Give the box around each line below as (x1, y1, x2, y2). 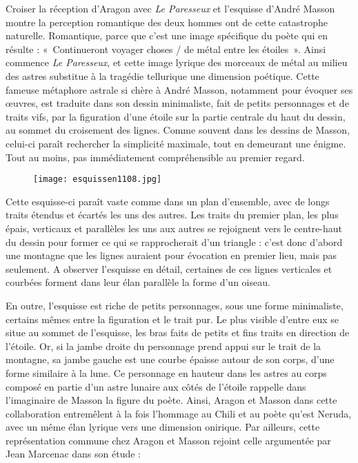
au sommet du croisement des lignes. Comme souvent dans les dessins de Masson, (6, 123, 350, 137)
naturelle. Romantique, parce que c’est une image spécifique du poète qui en (6, 28, 328, 43)
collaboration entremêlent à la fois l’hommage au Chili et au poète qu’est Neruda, (6, 406, 352, 420)
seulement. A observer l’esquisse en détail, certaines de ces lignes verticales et (6, 261, 332, 276)
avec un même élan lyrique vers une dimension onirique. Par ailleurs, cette (6, 420, 320, 434)
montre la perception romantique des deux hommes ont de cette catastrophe (6, 14, 328, 29)
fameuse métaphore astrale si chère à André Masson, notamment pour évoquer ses (6, 82, 353, 96)
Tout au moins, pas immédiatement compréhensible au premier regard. (6, 150, 305, 164)
